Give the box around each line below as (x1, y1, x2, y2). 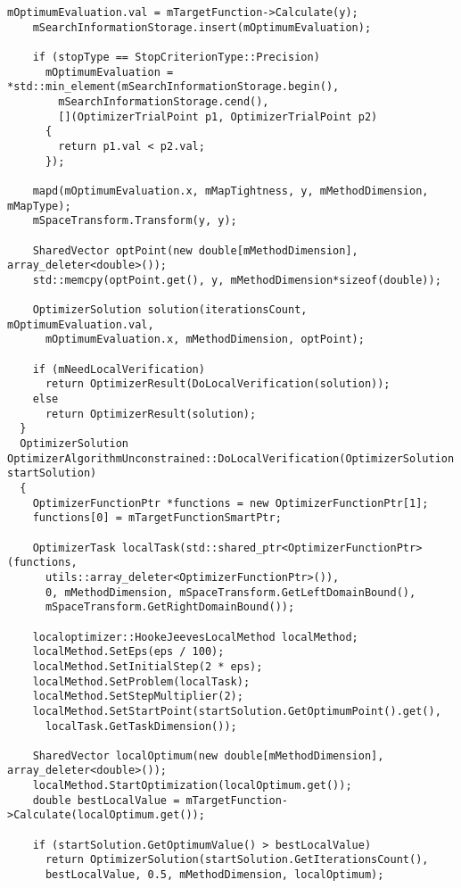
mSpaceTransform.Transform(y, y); (32, 214, 237, 228)
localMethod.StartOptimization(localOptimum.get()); (32, 779, 352, 793)
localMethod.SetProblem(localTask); (32, 675, 251, 688)
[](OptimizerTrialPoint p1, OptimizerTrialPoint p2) (58, 110, 378, 123)
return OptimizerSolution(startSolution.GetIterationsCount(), (45, 853, 429, 867)
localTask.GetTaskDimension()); (45, 719, 237, 733)
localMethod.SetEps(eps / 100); (32, 645, 225, 659)
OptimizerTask (32, 541, 116, 554)
